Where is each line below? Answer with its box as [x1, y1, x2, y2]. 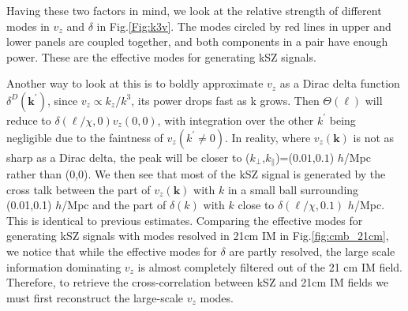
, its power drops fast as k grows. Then [131, 92, 320, 108]
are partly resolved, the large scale [229, 242, 395, 259]
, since [47, 92, 78, 108]
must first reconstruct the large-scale [6, 289, 184, 305]
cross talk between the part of [6, 181, 151, 197]
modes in [6, 17, 50, 34]
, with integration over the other [157, 111, 314, 128]
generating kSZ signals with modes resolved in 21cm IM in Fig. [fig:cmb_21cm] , [6, 227, 389, 244]
